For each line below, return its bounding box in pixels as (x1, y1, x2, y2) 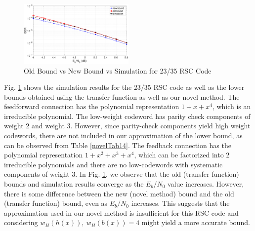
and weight (31, 120, 65, 131)
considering (4, 217, 38, 228)
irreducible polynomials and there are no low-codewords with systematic (4, 159, 223, 169)
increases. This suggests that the (131, 198, 230, 208)
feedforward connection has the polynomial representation (4, 101, 179, 112)
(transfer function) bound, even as (4, 198, 108, 208)
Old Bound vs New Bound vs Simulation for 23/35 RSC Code (24, 65, 212, 76)
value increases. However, (168, 179, 244, 189)
